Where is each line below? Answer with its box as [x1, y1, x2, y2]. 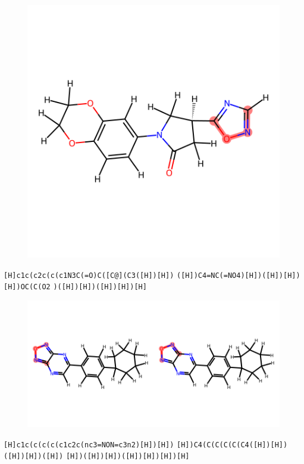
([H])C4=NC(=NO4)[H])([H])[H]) [177, 271, 300, 280]
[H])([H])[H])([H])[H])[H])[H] [65, 452, 190, 461]
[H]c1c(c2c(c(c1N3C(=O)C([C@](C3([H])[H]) [4, 271, 174, 280]
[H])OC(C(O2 [4, 283, 51, 292]
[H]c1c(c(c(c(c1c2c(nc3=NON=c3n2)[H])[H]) [4, 440, 174, 449]
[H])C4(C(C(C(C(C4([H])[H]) [177, 440, 288, 449]
